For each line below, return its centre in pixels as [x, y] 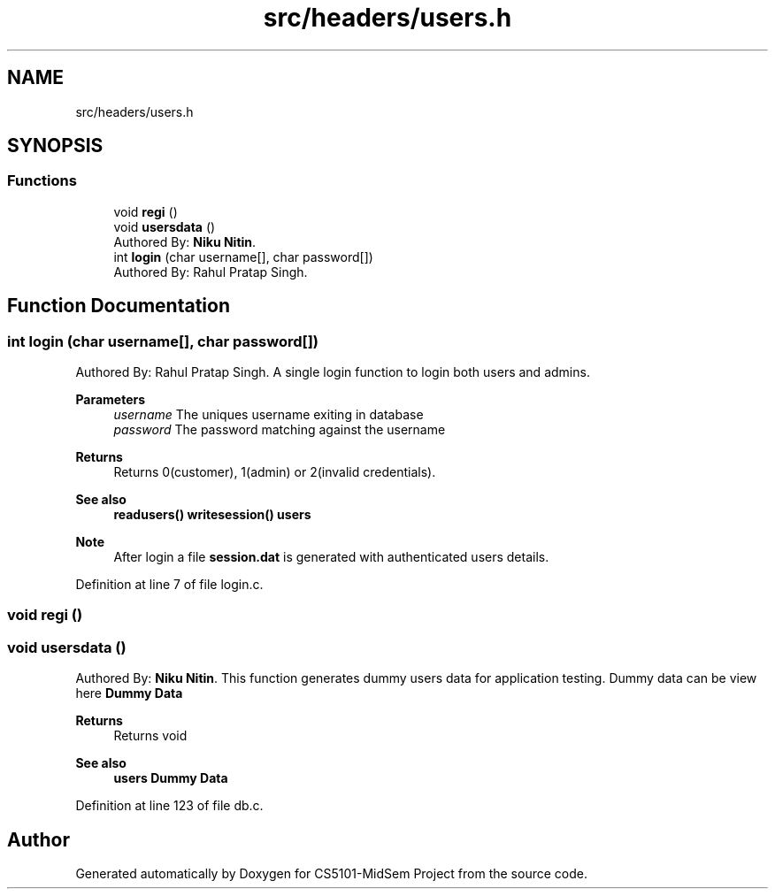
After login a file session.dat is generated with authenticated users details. [331, 557]
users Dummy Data [171, 778]
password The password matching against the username [280, 430]
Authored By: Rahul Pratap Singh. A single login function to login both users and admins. [333, 372]
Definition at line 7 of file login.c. [169, 585]
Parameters [111, 400]
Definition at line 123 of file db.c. [169, 806]
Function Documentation [119, 306]
